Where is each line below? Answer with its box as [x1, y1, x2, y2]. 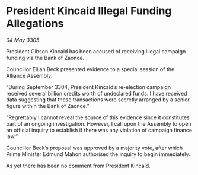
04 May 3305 [6, 36, 40, 43]
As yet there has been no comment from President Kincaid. [6, 162, 151, 169]
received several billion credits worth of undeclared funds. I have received [6, 90, 187, 97]
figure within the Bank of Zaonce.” [6, 102, 90, 109]
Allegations [6, 17, 64, 30]
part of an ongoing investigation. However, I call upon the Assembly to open [6, 120, 191, 127]
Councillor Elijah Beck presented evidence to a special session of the [6, 65, 175, 72]
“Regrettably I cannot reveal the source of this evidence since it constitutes [6, 114, 190, 121]
